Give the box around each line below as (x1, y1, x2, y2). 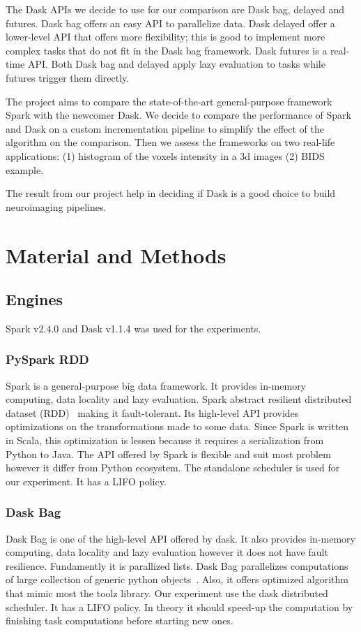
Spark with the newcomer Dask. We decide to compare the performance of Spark (6, 108, 351, 122)
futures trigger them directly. (6, 70, 130, 84)
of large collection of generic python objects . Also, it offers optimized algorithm (6, 572, 348, 587)
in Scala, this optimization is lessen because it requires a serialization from (6, 433, 324, 448)
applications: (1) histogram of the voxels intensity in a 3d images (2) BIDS (6, 148, 325, 163)
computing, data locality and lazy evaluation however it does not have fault (6, 545, 328, 559)
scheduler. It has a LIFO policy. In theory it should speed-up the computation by (6, 599, 353, 614)
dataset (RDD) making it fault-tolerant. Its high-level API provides (6, 405, 299, 420)
